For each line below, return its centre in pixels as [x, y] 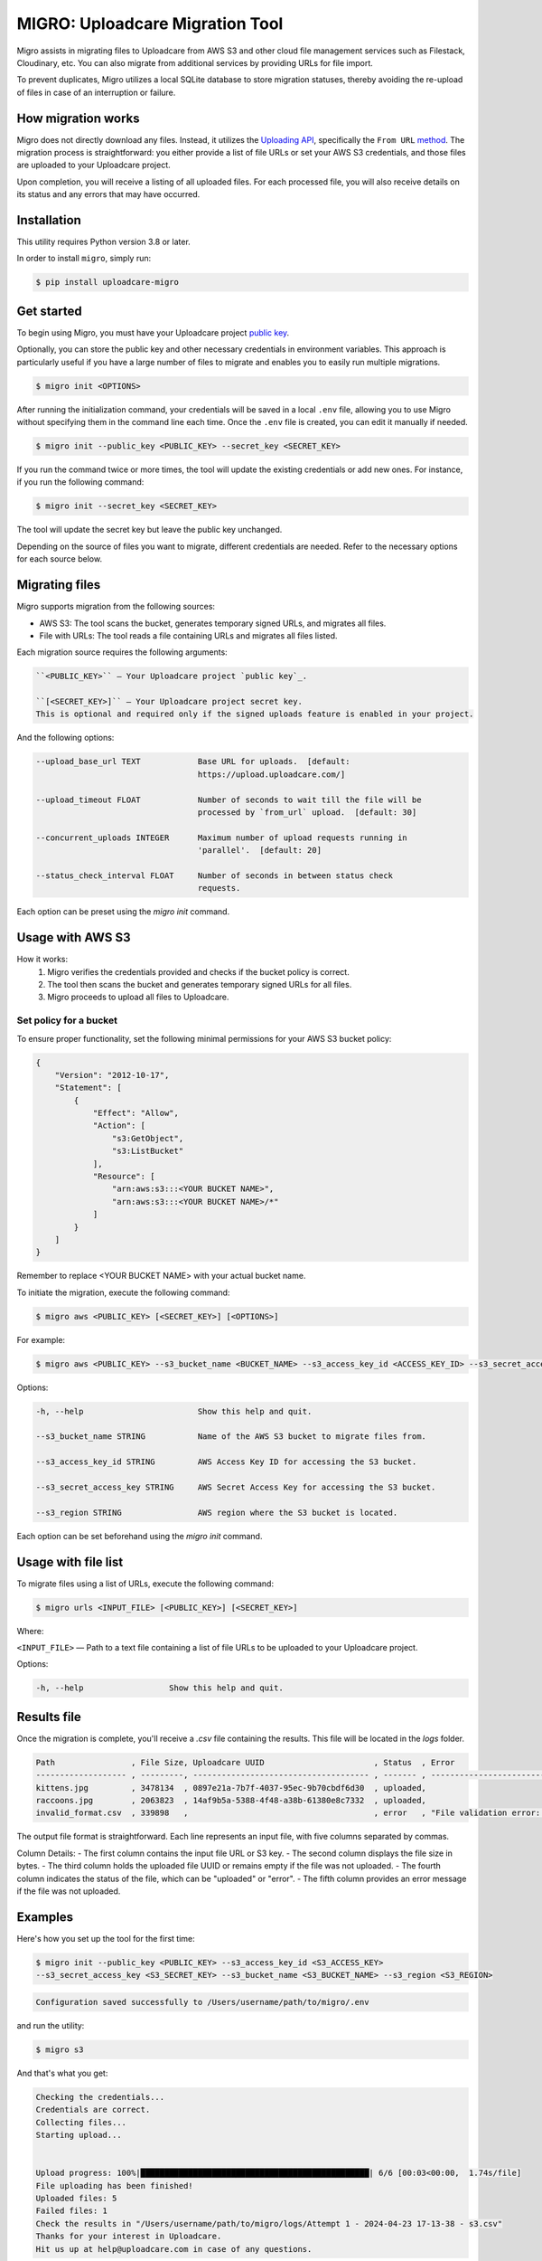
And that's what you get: [62, 2073]
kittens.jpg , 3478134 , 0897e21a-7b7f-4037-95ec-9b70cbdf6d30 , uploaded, [231, 1788]
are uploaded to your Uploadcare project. [93, 165]
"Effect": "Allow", [136, 1113]
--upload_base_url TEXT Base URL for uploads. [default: [193, 762]
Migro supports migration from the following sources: [116, 607]
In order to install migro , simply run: [84, 259]
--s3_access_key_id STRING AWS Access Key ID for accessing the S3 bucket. [226, 1462]
